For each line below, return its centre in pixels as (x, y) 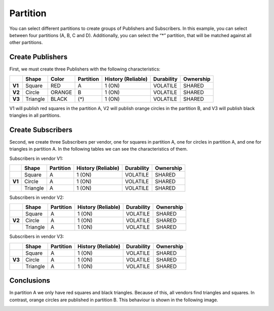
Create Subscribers (41, 130)
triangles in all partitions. (35, 115)
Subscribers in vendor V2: (37, 197)
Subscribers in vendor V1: (36, 158)
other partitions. (26, 43)
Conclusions (30, 281)
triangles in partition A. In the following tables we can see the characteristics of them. (98, 149)
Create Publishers (39, 57)
